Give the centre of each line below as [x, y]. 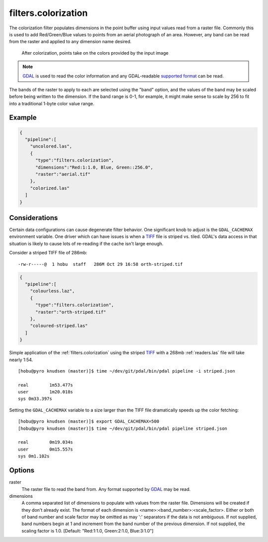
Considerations [33, 218]
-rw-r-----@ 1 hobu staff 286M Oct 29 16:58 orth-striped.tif [100, 264]
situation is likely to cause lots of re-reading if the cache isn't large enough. [86, 243]
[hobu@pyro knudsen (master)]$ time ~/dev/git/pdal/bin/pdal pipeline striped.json [123, 428]
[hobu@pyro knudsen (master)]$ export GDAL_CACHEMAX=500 [89, 422]
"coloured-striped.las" [59, 326]
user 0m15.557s [46, 449]
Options [22, 470]
